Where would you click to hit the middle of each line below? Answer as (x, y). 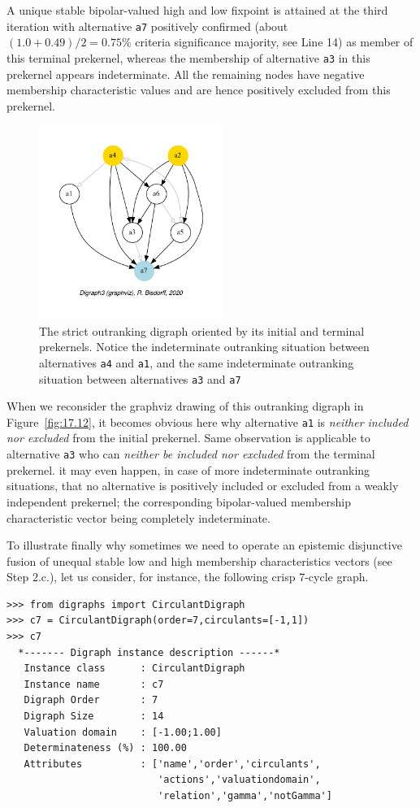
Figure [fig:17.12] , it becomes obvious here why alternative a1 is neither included (208, 421)
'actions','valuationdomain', (239, 780)
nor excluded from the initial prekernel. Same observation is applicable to (188, 438)
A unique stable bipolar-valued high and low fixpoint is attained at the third (197, 10)
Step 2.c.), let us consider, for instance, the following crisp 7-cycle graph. (188, 577)
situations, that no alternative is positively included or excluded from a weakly (203, 486)
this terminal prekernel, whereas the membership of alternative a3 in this (188, 57)
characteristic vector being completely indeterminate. (139, 517)
